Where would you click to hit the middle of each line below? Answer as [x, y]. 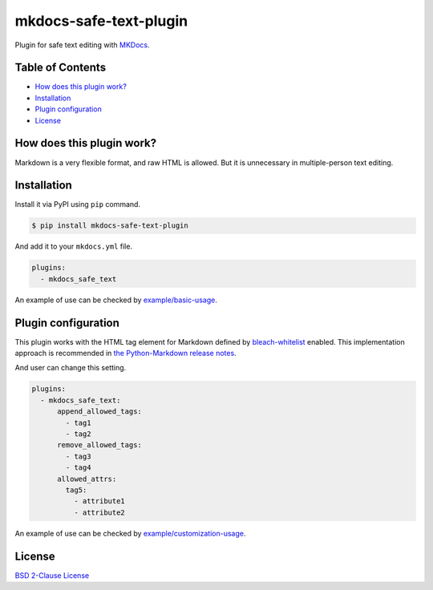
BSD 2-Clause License [52, 575]
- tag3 [78, 456]
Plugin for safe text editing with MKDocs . [82, 45]
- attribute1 [99, 501]
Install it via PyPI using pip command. [77, 204]
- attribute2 [99, 512]
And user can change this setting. [71, 368]
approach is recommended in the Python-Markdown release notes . [125, 354]
